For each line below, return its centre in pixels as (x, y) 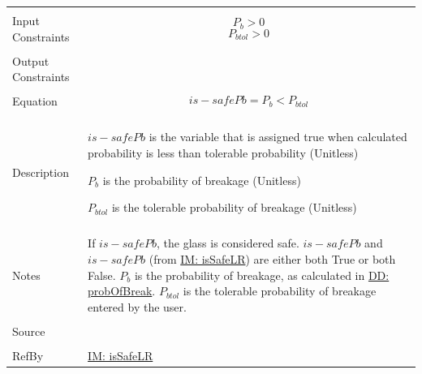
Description (41, 172)
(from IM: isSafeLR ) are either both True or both (272, 258)
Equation (35, 101)
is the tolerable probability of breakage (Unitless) (234, 207)
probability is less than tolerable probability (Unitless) (223, 153)
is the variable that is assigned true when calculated (278, 137)
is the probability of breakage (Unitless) (202, 180)
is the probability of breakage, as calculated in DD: (262, 275)
